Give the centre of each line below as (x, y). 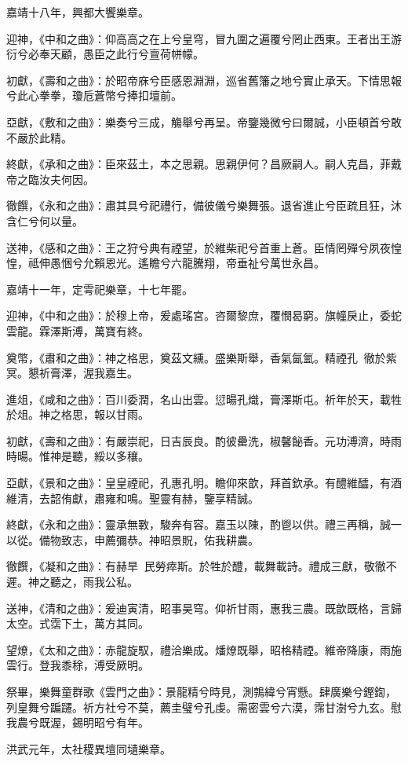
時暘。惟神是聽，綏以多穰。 (78, 456)
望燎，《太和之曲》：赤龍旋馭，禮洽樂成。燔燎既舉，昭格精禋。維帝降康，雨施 (204, 649)
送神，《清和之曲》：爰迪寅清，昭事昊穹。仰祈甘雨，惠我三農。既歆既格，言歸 (204, 608)
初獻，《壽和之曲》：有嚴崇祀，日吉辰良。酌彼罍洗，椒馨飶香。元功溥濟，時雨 (204, 440)
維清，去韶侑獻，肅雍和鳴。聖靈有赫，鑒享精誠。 (133, 498)
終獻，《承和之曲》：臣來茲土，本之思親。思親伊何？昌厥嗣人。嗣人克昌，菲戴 (204, 164)
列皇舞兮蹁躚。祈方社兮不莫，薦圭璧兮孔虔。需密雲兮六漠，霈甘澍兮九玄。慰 (204, 707)
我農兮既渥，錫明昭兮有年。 (78, 722)
